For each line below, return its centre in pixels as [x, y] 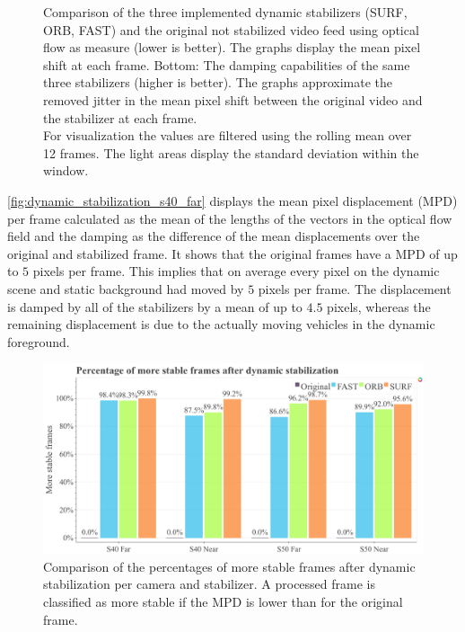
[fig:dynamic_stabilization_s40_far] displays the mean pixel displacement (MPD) [232, 200]
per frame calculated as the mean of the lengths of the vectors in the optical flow [230, 218]
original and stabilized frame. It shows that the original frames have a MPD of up [232, 253]
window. [66, 170]
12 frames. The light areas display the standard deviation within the [231, 152]
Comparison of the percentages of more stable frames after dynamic [229, 566]
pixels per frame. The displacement [355, 288]
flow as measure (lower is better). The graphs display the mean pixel [232, 47]
